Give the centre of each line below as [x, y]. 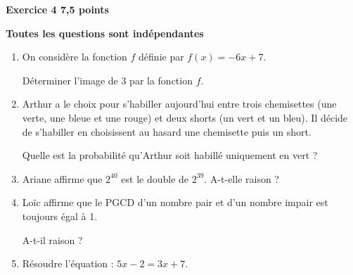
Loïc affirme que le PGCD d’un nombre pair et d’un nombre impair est [175, 202]
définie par [161, 57]
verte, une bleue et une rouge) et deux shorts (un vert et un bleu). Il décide [185, 117]
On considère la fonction [75, 57]
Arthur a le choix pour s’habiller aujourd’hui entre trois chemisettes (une [179, 104]
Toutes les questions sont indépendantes [105, 33]
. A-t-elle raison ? [242, 178]
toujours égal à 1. [60, 216]
